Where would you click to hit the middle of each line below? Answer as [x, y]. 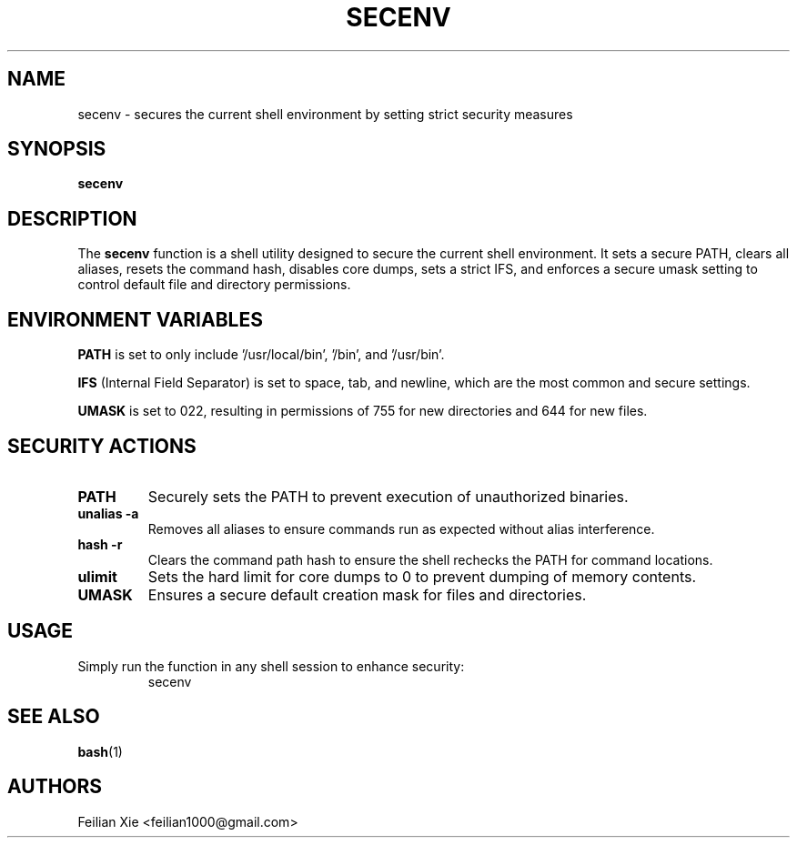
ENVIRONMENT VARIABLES [135, 319]
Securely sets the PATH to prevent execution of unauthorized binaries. [388, 496]
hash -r [100, 544]
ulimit [97, 576]
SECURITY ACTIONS [102, 446]
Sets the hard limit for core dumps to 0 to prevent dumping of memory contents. [422, 576]
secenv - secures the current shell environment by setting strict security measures [325, 114]
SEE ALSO [54, 717]
